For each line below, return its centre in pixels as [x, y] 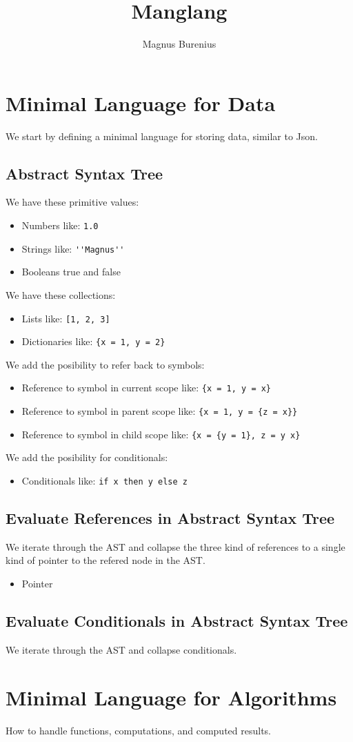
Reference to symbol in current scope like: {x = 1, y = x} [147, 388]
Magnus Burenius [179, 44]
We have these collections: [61, 294]
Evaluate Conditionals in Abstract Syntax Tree [177, 621]
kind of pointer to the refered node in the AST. [105, 560]
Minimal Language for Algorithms [171, 697]
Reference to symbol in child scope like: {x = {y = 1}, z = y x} [161, 434]
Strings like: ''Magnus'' [73, 248]
